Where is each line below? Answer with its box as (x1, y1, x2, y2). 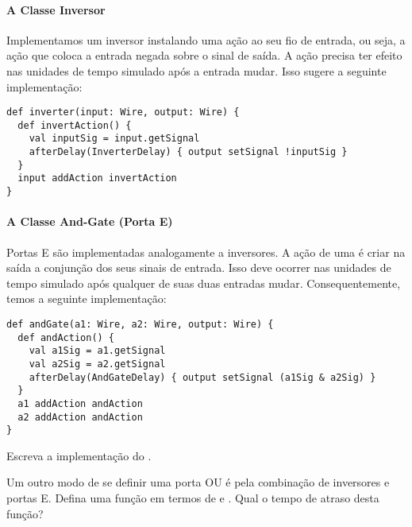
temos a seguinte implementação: (6, 290, 167, 307)
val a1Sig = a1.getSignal (29, 345, 166, 357)
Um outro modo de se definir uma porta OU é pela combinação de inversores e (6, 474, 390, 490)
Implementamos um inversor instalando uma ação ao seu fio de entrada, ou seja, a (6, 31, 406, 48)
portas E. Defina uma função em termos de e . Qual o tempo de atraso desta (6, 490, 379, 506)
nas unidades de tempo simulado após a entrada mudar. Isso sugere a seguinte (6, 62, 387, 79)
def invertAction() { (17, 119, 132, 131)
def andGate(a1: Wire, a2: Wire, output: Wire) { (6, 318, 274, 330)
